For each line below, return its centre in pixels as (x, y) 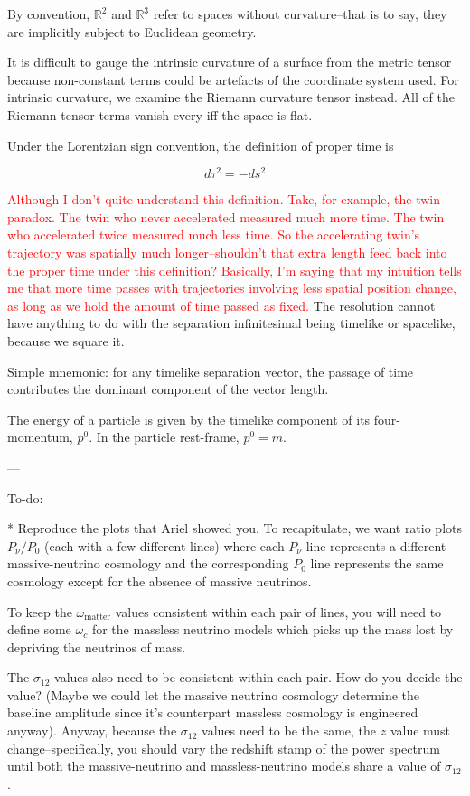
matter (98, 617)
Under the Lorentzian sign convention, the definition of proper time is (201, 145)
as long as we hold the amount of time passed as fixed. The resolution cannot (221, 305)
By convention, (49, 14)
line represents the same (377, 563)
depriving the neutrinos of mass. (97, 646)
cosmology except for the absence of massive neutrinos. (160, 581)
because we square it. (66, 340)
